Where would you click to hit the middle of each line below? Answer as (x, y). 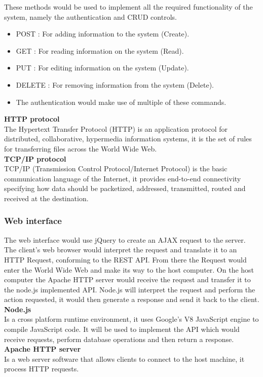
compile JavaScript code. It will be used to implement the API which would (122, 329)
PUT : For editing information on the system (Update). (102, 68)
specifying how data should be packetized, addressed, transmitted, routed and (125, 188)
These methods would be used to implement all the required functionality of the (128, 7)
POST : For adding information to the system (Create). (103, 34)
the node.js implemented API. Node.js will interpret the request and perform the (130, 289)
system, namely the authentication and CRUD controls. (90, 16)
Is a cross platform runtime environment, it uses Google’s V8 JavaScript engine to (131, 319)
